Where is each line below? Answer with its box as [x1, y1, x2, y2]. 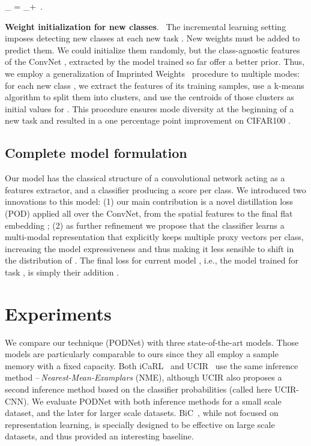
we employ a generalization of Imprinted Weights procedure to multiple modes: [5, 67, 300, 79]
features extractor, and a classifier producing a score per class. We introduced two [5, 183, 306, 196]
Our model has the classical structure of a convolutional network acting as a [5, 172, 285, 184]
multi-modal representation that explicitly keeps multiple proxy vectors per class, [5, 231, 304, 243]
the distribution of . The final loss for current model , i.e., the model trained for [5, 254, 298, 267]
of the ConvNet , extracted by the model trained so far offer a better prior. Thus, [5, 55, 304, 68]
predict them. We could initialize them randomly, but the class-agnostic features [5, 43, 300, 56]
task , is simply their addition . [5, 265, 119, 278]
